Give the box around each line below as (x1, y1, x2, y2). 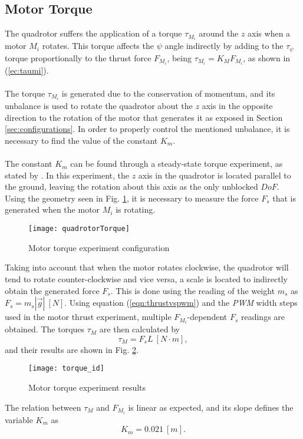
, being (167, 51, 192, 64)
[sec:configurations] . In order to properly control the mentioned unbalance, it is (5, 123, 290, 135)
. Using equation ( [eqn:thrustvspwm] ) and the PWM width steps (64, 296, 298, 309)
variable (5, 413, 33, 425)
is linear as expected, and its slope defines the (128, 401, 294, 413)
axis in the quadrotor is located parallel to (138, 169, 291, 181)
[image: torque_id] (28, 364, 104, 373)
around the (199, 27, 239, 39)
